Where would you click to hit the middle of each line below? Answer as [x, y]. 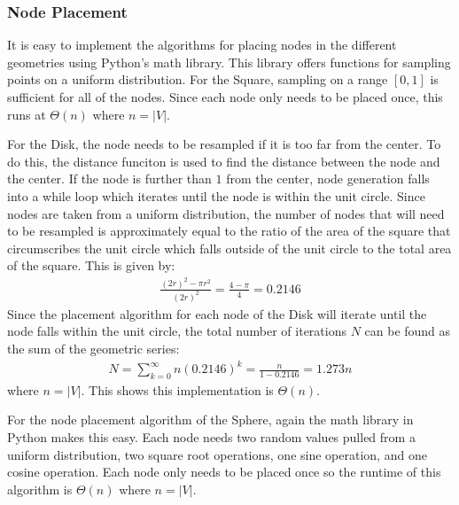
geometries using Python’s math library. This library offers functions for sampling [229, 62]
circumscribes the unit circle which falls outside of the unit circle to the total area [229, 248]
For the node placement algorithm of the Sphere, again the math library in [210, 420]
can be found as [408, 331]
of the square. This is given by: [91, 265]
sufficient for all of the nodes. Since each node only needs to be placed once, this [225, 97]
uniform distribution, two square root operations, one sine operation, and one [217, 454]
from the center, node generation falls [328, 179]
